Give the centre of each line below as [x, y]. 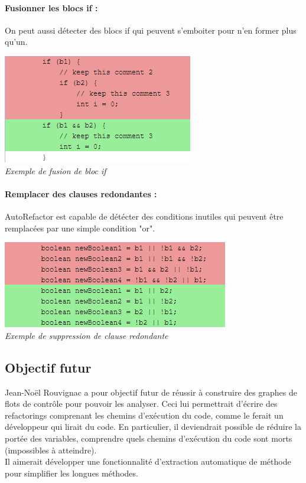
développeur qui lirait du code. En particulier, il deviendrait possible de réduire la [153, 427]
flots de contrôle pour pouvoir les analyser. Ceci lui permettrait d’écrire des [141, 404]
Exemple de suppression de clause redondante [87, 335]
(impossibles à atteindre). [51, 450]
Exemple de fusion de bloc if [56, 170]
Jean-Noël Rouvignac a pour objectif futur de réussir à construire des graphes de [151, 392]
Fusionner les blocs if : [51, 7]
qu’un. [16, 42]
